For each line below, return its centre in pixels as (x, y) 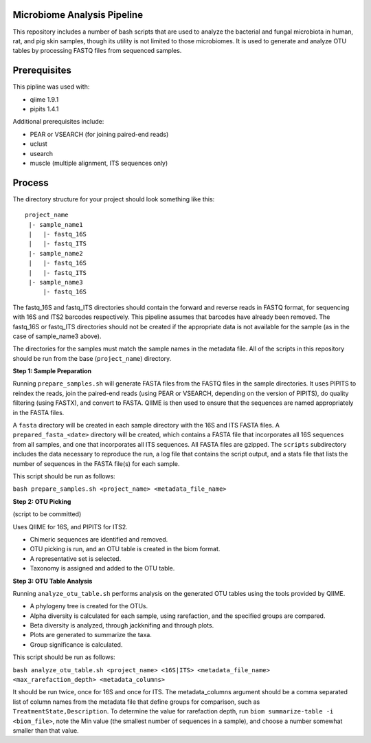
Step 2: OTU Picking (42, 501)
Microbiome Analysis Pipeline (78, 15)
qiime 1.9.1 (44, 99)
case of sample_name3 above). (57, 336)
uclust (38, 144)
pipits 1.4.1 (44, 109)
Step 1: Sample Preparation (52, 371)
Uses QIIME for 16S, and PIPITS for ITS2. (70, 526)
